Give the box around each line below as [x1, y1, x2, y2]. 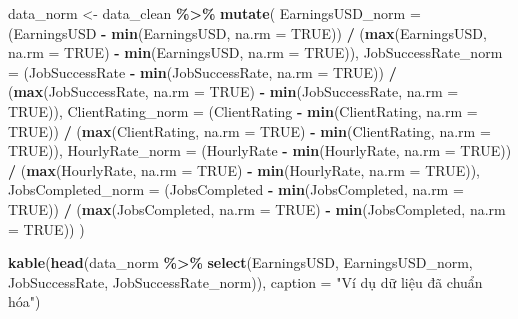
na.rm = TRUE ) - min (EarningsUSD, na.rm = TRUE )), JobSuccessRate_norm [8, 42, 503, 63]
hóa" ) [8, 291, 41, 312]
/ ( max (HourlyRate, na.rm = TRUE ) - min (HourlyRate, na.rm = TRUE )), [8, 159, 481, 180]
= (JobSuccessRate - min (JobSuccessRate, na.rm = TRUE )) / [8, 61, 397, 82]
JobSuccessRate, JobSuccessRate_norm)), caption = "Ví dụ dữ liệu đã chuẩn [8, 271, 483, 292]
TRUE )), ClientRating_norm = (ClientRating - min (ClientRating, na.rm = [8, 100, 478, 121]
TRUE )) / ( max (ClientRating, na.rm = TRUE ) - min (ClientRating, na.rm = [8, 120, 491, 141]
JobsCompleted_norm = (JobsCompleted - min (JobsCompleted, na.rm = [8, 179, 464, 200]
